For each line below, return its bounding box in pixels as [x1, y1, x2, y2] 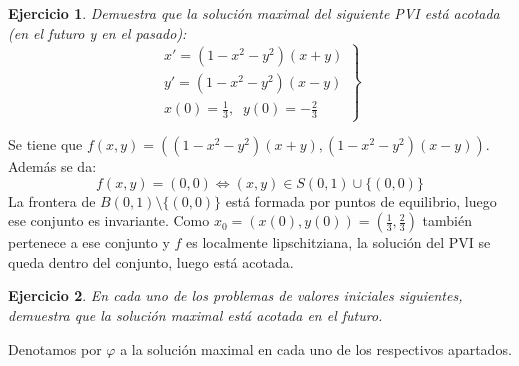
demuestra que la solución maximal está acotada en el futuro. [8, 305, 383, 326]
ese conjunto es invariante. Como [8, 210, 210, 231]
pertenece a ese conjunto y [8, 232, 170, 253]
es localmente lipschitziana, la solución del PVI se [186, 232, 491, 253]
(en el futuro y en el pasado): [8, 22, 187, 43]
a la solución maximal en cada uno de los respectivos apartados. [120, 338, 512, 359]
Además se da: [8, 156, 97, 177]
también [422, 210, 473, 231]
